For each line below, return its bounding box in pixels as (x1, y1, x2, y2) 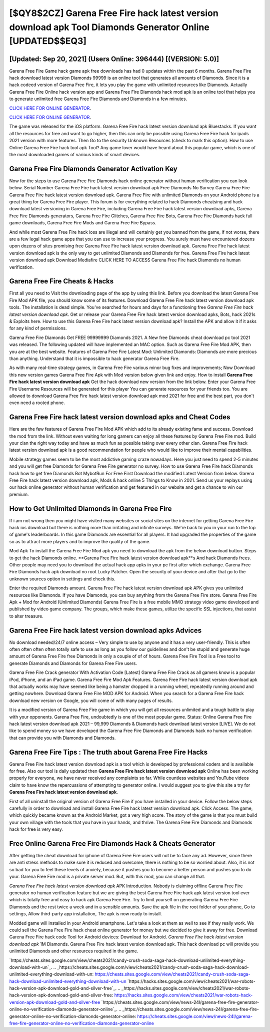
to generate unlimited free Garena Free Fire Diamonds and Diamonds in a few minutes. (9, 96, 187, 102)
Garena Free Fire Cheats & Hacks (9, 277, 114, 285)
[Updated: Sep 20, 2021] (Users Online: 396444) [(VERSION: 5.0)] (9, 55, 219, 63)
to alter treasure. (9, 613, 43, 619)
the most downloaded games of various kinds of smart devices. (9, 151, 140, 157)
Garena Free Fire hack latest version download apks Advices (9, 626, 202, 634)
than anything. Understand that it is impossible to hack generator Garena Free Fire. (9, 356, 180, 362)
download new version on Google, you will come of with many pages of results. (9, 698, 173, 704)
